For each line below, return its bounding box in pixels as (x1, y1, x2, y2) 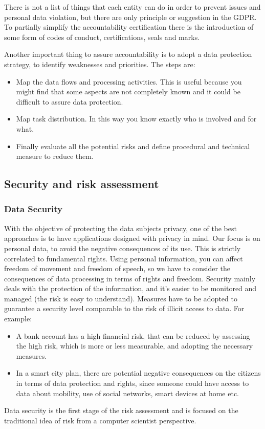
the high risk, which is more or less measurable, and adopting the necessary (16, 340, 253, 351)
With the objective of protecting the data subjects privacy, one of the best (4, 222, 237, 233)
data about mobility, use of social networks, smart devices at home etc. (16, 387, 239, 398)
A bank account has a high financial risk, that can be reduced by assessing (16, 330, 250, 341)
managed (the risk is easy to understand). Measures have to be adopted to (4, 293, 237, 303)
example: (4, 313, 32, 324)
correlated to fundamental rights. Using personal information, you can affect (4, 253, 243, 263)
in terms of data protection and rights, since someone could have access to (16, 378, 249, 389)
